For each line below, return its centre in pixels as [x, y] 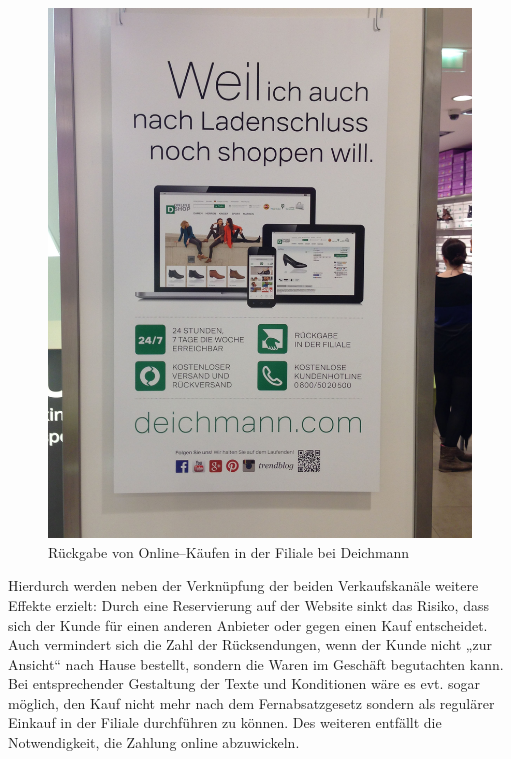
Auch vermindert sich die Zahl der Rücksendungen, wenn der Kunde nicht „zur [250, 644]
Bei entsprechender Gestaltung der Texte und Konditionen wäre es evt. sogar [244, 683]
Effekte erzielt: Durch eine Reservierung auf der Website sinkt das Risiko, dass [248, 604]
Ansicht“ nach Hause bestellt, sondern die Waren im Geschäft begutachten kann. [256, 663]
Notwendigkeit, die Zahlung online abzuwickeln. [154, 742]
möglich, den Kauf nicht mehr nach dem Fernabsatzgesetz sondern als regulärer [251, 702]
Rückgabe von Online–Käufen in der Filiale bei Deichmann [229, 551]
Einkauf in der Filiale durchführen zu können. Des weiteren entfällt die [225, 722]
